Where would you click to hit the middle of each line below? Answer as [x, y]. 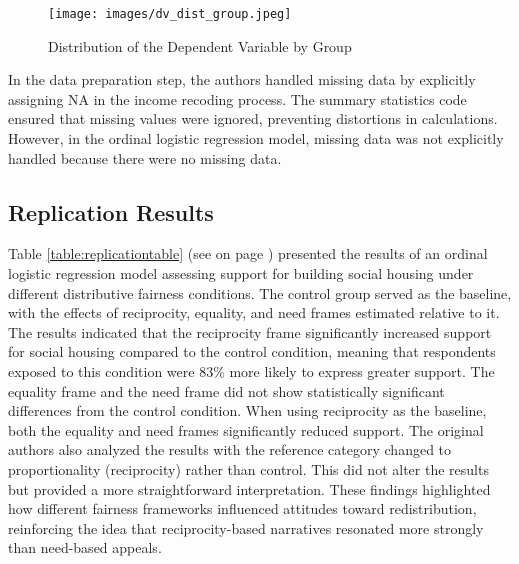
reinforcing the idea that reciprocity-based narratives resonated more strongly [246, 527]
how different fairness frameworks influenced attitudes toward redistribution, [242, 508]
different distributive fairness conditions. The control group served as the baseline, [260, 292]
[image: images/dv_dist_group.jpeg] [170, 14]
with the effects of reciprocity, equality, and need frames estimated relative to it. [254, 312]
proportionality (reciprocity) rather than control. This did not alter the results [248, 468]
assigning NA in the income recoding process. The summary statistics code [237, 98]
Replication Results [111, 211]
